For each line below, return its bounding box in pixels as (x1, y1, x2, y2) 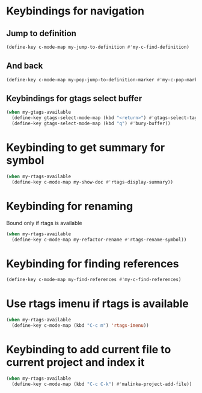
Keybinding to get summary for (6, 141, 165, 155)
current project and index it (6, 356, 145, 370)
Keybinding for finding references (6, 257, 179, 270)
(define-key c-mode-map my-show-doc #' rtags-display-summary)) (11, 179, 173, 185)
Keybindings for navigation (6, 4, 145, 18)
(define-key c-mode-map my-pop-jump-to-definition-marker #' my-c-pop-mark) (6, 76, 200, 82)
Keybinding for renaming (6, 199, 133, 213)
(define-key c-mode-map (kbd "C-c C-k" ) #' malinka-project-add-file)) (11, 381, 192, 387)
